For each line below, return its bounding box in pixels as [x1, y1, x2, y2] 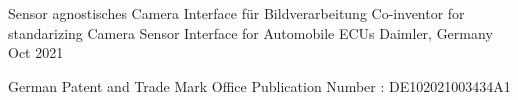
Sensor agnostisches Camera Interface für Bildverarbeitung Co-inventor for [8, 3, 465, 23]
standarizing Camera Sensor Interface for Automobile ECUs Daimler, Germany [8, 22, 493, 43]
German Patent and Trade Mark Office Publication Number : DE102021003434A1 [8, 75, 511, 96]
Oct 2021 [8, 42, 64, 63]
